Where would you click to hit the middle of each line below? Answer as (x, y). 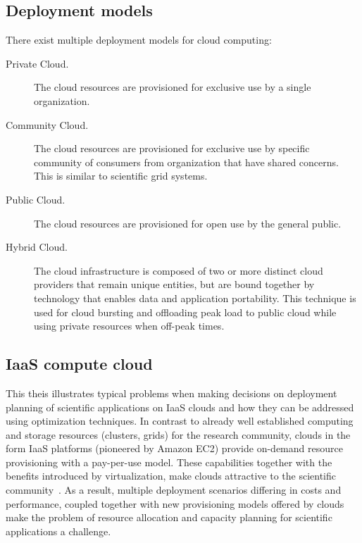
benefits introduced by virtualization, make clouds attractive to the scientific (171, 476)
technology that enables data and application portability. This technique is (195, 298)
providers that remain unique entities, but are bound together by (174, 284)
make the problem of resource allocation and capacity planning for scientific (169, 517)
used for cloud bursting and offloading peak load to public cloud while (185, 312)
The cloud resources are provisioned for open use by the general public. (188, 223)
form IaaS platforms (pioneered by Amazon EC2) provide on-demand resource (174, 448)
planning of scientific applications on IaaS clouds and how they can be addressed (180, 407)
